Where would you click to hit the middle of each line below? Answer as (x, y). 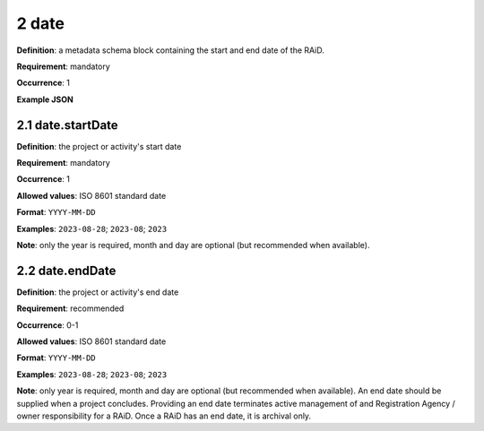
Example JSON (45, 99)
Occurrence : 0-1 (48, 325)
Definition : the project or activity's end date (98, 292)
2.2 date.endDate (66, 270)
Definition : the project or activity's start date (99, 146)
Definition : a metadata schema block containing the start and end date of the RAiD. (170, 50)
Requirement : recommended (70, 308)
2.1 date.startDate (67, 125)
